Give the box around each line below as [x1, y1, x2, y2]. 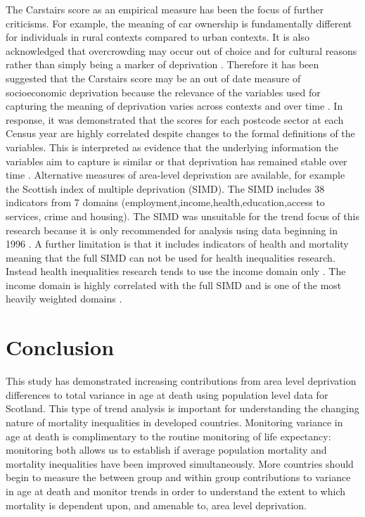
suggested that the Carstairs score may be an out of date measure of [6, 70, 301, 85]
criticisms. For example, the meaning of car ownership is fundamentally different [6, 15, 352, 30]
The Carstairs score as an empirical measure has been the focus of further [6, 2, 324, 16]
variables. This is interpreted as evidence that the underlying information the [6, 139, 339, 154]
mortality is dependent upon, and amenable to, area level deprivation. [6, 497, 307, 512]
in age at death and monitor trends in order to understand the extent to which [6, 483, 345, 498]
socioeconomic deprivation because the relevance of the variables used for [6, 84, 321, 99]
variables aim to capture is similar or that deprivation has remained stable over [6, 153, 347, 168]
